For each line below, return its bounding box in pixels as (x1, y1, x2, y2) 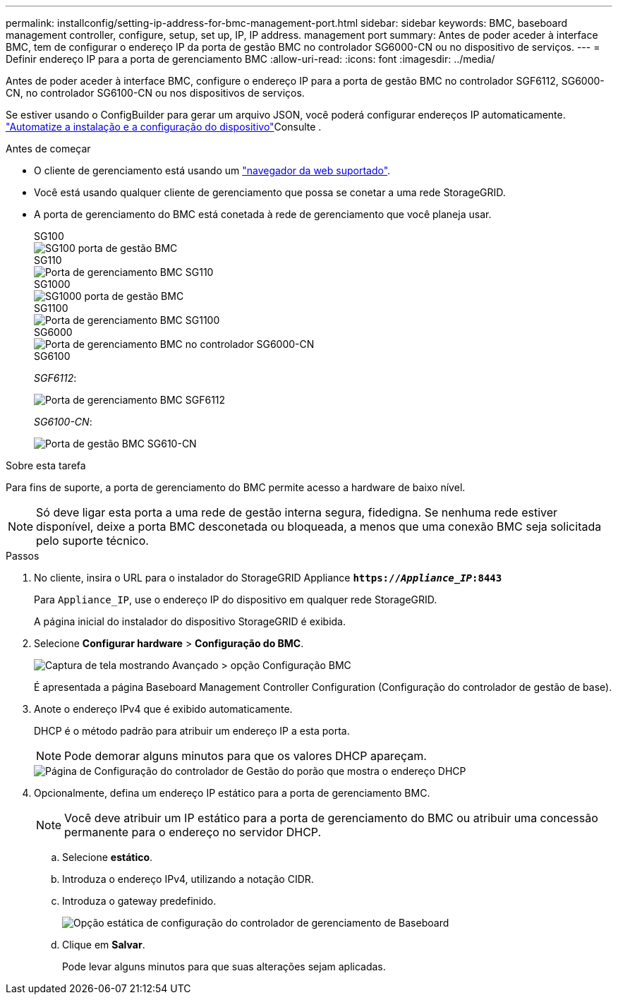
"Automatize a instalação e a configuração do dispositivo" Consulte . (6, 121, 322, 133)
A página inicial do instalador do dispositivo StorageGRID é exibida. (34, 615, 346, 627)
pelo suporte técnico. (36, 534, 149, 548)
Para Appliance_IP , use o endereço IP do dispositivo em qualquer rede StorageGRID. (34, 594, 437, 606)
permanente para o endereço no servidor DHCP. (64, 825, 322, 839)
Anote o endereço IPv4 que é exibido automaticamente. (34, 703, 293, 715)
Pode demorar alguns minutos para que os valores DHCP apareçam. (64, 749, 427, 763)
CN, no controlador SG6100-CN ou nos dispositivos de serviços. (6, 87, 305, 99)
